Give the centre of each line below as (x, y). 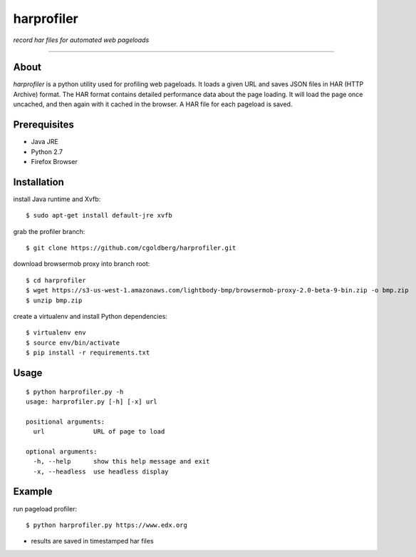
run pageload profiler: (45, 509)
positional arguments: (66, 421)
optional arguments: (62, 451)
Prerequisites (43, 125)
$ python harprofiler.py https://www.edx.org (107, 525)
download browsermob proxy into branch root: (82, 264)
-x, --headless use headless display (101, 471)
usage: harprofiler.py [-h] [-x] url (92, 402)
